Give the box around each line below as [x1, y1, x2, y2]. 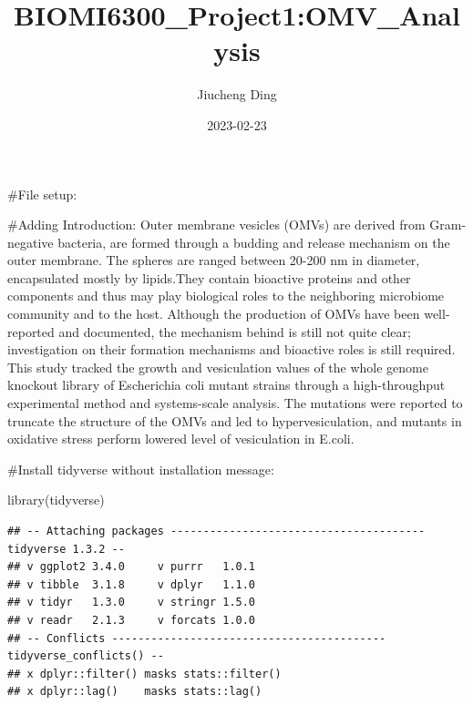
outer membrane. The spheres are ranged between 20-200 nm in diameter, [7, 250, 420, 270]
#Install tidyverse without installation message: [7, 459, 274, 478]
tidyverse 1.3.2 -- [7, 542, 125, 556]
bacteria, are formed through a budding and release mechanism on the [57, 232, 450, 251]
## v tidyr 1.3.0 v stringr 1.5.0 [7, 596, 256, 609]
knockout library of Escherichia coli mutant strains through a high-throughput [7, 375, 446, 394]
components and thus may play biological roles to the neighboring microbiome [7, 286, 445, 305]
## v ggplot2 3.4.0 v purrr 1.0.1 [7, 560, 256, 574]
